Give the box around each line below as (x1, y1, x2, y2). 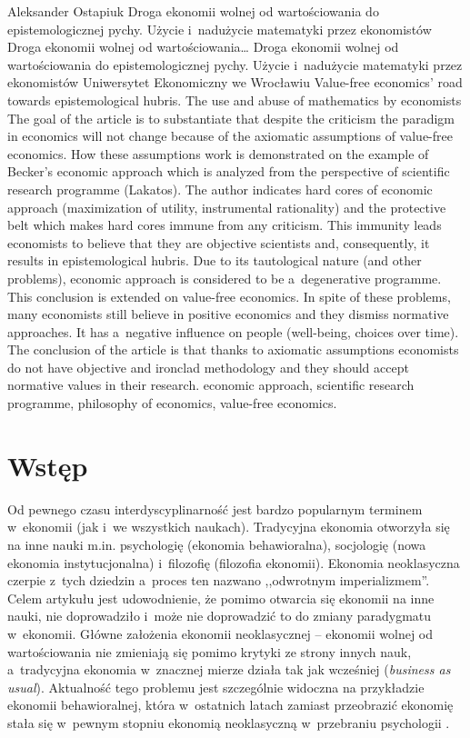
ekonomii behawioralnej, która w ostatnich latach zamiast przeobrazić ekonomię (7, 695, 454, 714)
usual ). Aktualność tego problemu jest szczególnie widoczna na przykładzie (7, 677, 425, 696)
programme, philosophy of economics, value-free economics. (7, 394, 337, 413)
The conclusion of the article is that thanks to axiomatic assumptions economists (7, 340, 459, 359)
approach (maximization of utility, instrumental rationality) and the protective (7, 197, 446, 216)
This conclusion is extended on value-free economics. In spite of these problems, (7, 286, 451, 305)
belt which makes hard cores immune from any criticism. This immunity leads (7, 215, 442, 234)
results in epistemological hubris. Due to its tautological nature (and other (7, 251, 422, 270)
